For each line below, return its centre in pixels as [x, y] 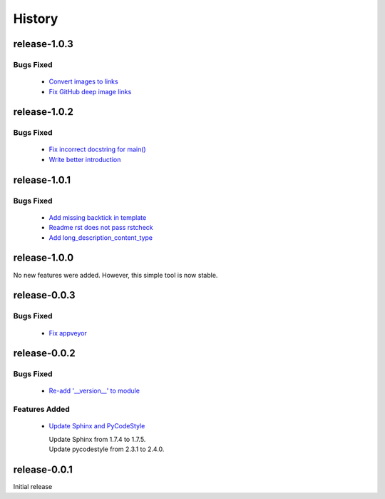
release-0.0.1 [43, 470]
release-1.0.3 [43, 44]
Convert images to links [83, 81]
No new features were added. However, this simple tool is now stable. [115, 275]
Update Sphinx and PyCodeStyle [97, 426]
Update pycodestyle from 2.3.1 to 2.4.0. [107, 449]
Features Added [42, 409]
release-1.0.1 [42, 180]
